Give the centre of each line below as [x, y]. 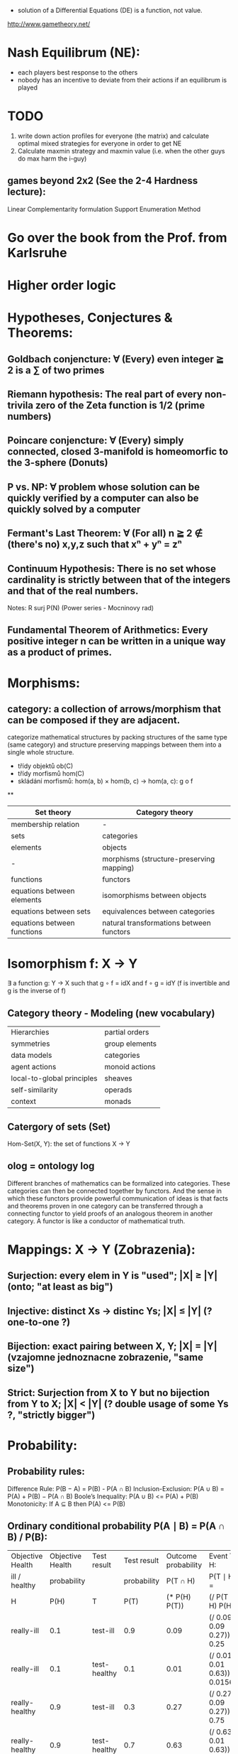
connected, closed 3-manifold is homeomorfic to [118, 451]
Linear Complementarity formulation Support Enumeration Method [104, 209]
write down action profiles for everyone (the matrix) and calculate [113, 136]
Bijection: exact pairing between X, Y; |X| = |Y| [112, 1347]
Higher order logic [62, 285]
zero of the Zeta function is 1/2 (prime [120, 405]
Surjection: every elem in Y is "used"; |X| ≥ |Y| [113, 1276]
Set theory [53, 813]
